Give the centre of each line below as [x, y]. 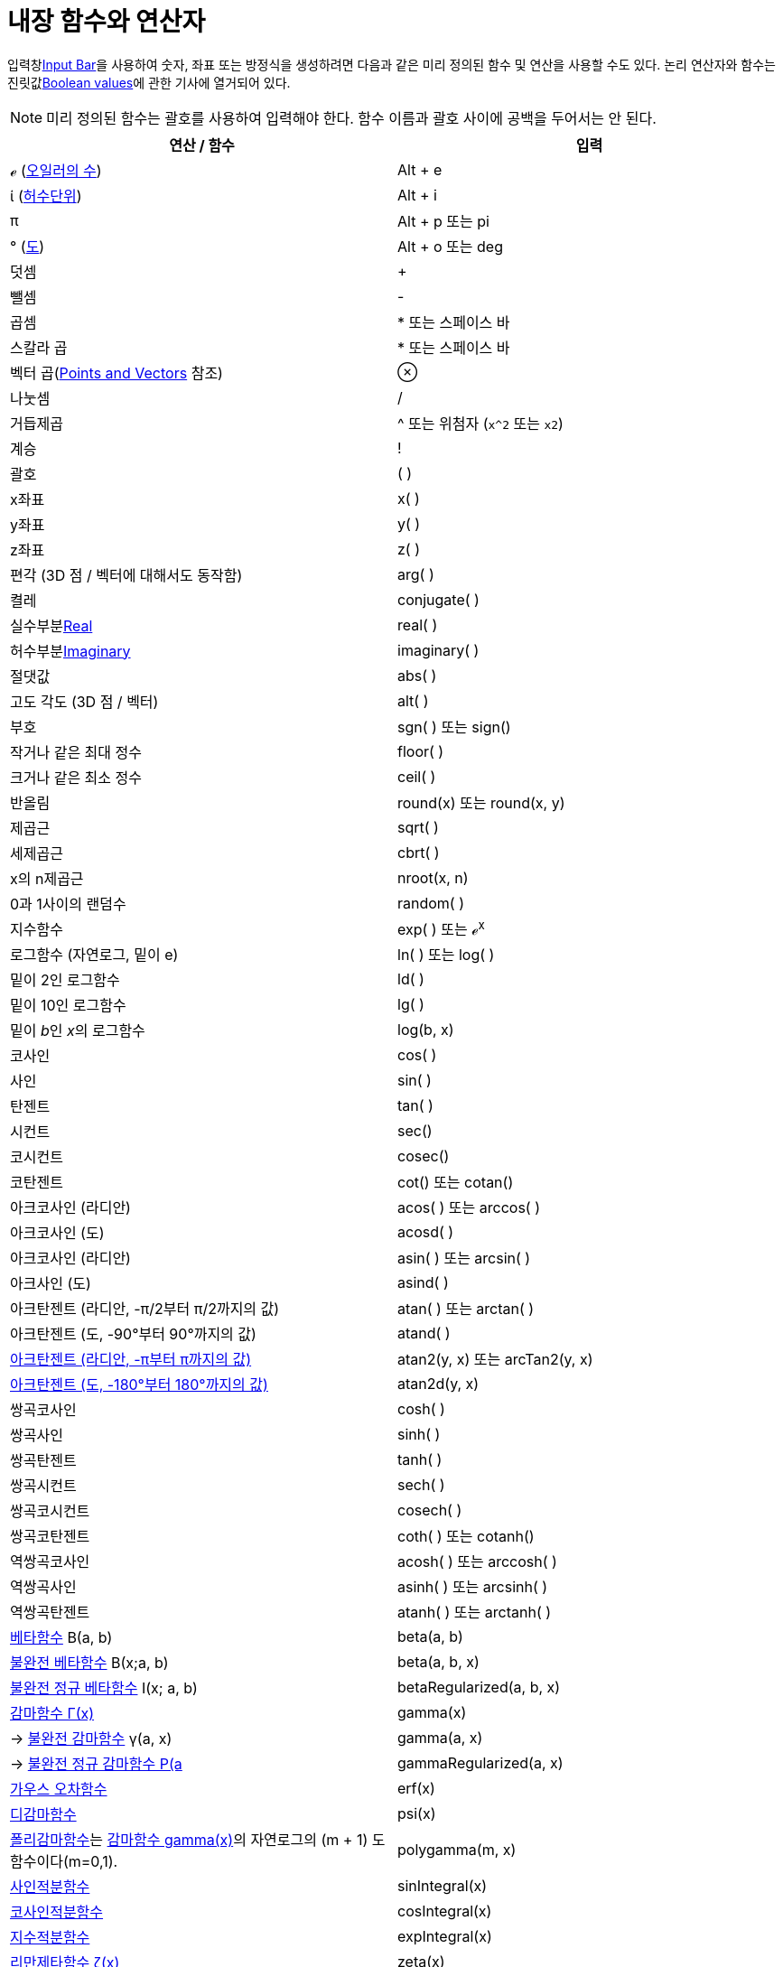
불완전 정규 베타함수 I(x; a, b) [104, 1688]
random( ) [431, 903]
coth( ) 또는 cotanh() [466, 1537]
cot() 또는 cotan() [456, 1183]
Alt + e [420, 169]
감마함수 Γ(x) [52, 1714]
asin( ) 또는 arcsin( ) [464, 1259]
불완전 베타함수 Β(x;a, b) [89, 1663]
